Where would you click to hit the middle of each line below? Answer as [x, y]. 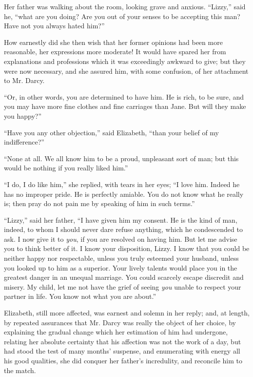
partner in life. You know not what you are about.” [80, 296]
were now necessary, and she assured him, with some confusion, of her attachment [126, 71]
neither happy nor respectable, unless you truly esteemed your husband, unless [121, 258]
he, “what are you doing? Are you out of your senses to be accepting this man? [122, 16]
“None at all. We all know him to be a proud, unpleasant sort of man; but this [121, 158]
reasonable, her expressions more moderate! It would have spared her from [115, 52]
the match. [20, 370]
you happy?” [23, 115]
